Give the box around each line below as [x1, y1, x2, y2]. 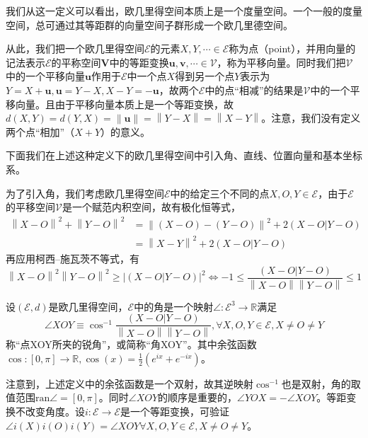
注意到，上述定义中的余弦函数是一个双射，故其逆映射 [6, 376, 253, 391]
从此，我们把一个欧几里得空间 [6, 41, 144, 56]
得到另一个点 [175, 69, 235, 83]
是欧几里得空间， [48, 299, 128, 313]
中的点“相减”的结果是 [205, 82, 304, 97]
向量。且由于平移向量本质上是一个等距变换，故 [15, 96, 234, 111]
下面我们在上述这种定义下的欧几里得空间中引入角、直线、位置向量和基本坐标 [6, 148, 362, 163]
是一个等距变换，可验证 [120, 404, 229, 419]
